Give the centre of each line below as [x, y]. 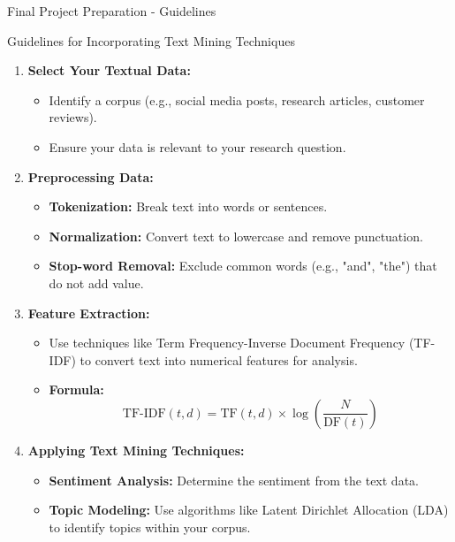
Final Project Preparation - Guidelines [112, 11]
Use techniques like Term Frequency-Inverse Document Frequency [227, 343]
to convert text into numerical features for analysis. [219, 359]
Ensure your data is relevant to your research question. [197, 146]
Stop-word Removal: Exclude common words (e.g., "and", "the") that [243, 266]
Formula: [76, 389]
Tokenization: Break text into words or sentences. [188, 206]
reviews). [73, 117]
